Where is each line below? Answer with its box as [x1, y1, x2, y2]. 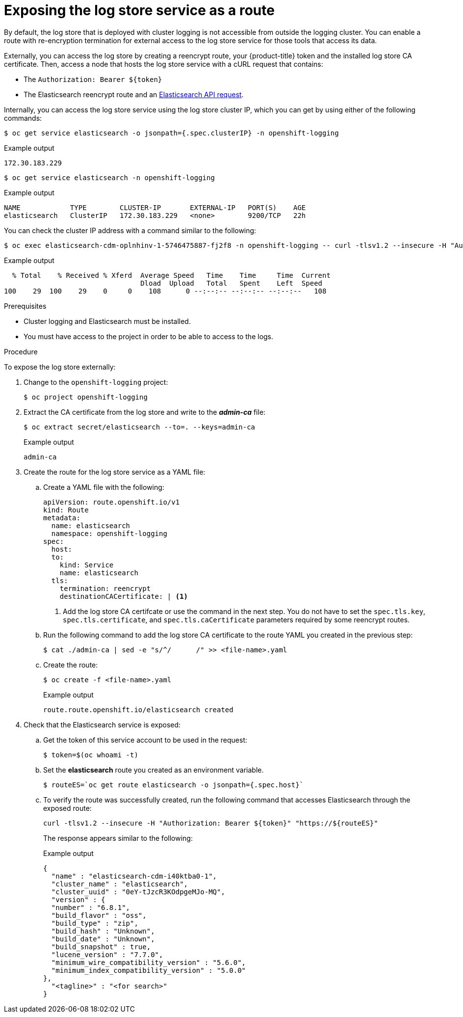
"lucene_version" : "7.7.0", [51, 950, 163, 959]
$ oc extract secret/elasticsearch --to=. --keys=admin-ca [24, 423, 256, 431]
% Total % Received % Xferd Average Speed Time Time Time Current [12, 271, 331, 279]
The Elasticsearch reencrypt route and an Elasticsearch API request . [24, 90, 244, 99]
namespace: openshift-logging [51, 529, 167, 537]
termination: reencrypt [59, 584, 151, 592]
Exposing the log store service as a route [4, 2, 275, 19]
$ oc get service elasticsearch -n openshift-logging [4, 173, 215, 182]
